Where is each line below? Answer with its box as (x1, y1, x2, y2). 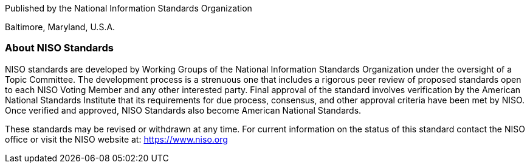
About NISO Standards (5, 42, 114, 54)
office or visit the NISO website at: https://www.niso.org (5, 134, 228, 144)
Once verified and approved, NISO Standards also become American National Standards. (5, 105, 362, 115)
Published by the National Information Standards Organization (5, 3, 252, 13)
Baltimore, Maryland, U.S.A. (5, 22, 115, 32)
